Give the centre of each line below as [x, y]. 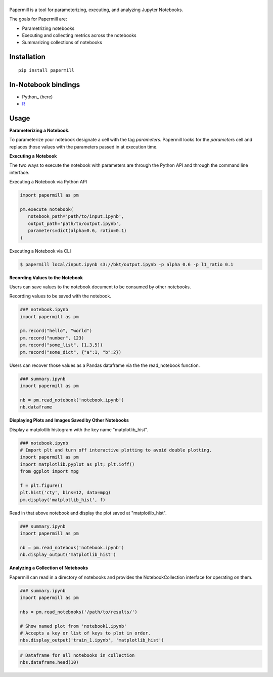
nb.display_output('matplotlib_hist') [68, 555]
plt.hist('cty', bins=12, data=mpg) [65, 493]
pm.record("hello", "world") [56, 331]
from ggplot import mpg [50, 472]
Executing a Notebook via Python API [48, 182]
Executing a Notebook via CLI [40, 251]
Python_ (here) [37, 97]
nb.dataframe [36, 407]
